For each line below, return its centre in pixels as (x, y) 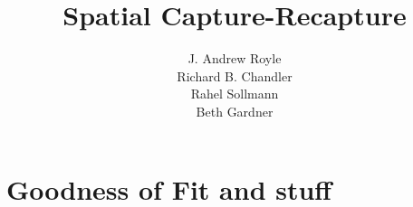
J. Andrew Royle (235, 58)
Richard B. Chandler (235, 75)
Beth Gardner (235, 111)
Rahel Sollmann (235, 94)
